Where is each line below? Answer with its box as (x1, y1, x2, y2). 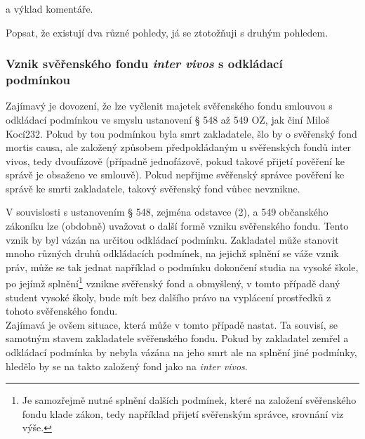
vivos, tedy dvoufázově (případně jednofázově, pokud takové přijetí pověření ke (6, 153, 345, 168)
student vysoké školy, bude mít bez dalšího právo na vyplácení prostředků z (6, 289, 331, 304)
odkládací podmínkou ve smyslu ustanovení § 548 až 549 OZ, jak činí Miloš (6, 112, 330, 126)
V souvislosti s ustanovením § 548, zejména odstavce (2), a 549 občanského (6, 204, 328, 219)
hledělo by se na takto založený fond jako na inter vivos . (6, 358, 248, 373)
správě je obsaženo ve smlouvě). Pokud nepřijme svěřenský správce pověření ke (6, 167, 345, 182)
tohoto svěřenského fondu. (6, 303, 118, 318)
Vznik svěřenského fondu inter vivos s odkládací (6, 55, 283, 72)
